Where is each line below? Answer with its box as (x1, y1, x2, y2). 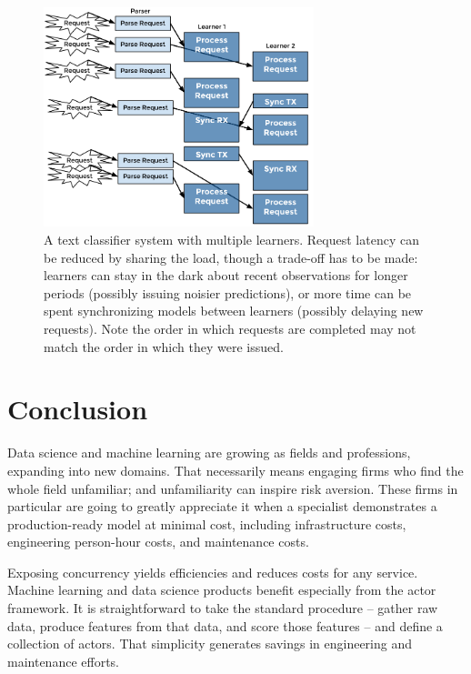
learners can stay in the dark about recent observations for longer (44, 266, 408, 285)
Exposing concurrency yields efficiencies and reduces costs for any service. (7, 562, 418, 581)
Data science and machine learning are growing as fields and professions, (7, 443, 411, 462)
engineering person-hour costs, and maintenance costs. (7, 532, 309, 551)
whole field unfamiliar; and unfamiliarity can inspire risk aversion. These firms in (7, 478, 458, 498)
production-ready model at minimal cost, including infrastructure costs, (7, 514, 406, 533)
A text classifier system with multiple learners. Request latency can (44, 230, 419, 249)
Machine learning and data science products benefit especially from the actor (7, 580, 436, 599)
